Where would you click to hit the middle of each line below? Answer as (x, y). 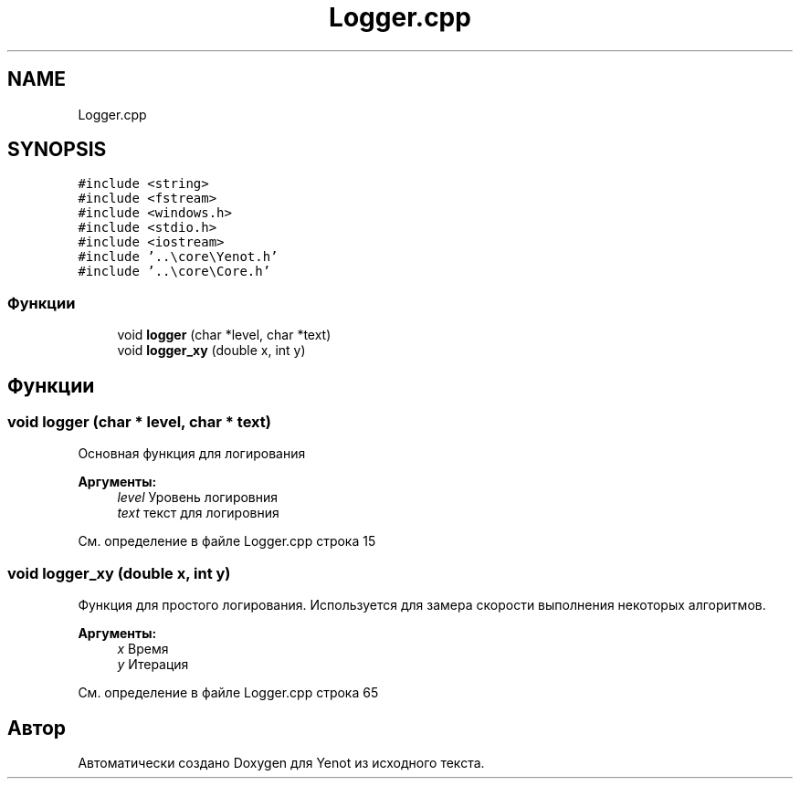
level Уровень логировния (198, 498)
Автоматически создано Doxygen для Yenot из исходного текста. (281, 763)
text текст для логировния (198, 513)
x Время (143, 649)
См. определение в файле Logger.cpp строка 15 (227, 541)
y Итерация (153, 665)
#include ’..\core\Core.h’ (174, 272)
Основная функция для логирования (192, 454)
